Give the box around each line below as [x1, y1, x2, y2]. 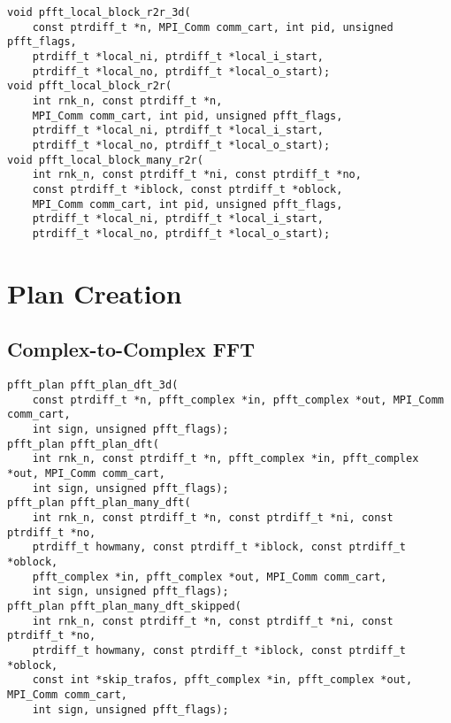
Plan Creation [7, 274, 182, 311]
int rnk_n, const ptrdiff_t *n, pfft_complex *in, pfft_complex [32, 452, 419, 465]
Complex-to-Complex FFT [7, 335, 255, 363]
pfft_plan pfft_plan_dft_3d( [7, 379, 179, 392]
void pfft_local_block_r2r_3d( [7, 6, 191, 19]
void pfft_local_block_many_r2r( [7, 153, 203, 166]
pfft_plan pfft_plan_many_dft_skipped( [7, 599, 241, 612]
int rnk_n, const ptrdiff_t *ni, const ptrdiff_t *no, [32, 168, 362, 181]
